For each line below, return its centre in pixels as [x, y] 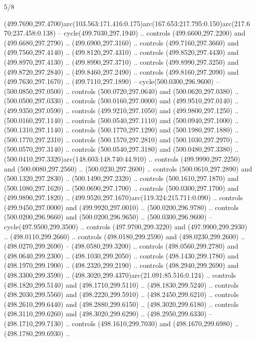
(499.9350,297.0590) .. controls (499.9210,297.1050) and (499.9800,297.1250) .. [121, 110]
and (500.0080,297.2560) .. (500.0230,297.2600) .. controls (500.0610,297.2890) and [128, 168]
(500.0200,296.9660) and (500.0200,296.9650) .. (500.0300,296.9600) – [108, 217]
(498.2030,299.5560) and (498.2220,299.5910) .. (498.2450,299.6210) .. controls [121, 294]
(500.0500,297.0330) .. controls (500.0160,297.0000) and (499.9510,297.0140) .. [121, 101]
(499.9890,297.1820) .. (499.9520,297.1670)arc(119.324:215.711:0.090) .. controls [124, 197]
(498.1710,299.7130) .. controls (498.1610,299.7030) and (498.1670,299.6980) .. [121, 323]
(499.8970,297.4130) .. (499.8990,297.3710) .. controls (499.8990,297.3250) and [121, 62]
